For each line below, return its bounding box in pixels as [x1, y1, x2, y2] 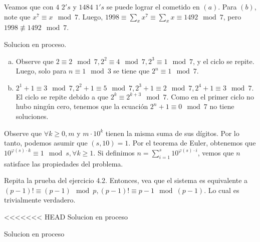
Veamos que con [4, 1, 54, 11]
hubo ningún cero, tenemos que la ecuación [16, 101, 148, 111]
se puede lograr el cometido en [106, 1, 200, 11]
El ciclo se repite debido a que [16, 91, 109, 101]
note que [4, 11, 31, 21]
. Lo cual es [204, 184, 239, 195]
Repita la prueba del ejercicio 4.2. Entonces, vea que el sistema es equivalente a [4, 175, 248, 185]
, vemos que [197, 147, 234, 157]
